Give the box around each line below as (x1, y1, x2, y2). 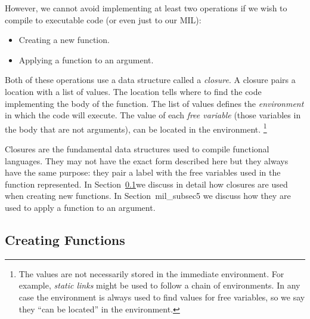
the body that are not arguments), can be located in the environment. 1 (5, 121, 267, 135)
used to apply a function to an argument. (5, 201, 156, 213)
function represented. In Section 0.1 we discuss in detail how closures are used (5, 177, 288, 190)
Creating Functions (5, 230, 125, 249)
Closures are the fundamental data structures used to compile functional (5, 143, 269, 155)
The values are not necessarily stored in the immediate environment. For (18, 267, 284, 280)
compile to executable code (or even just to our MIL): (5, 13, 201, 26)
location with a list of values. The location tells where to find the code (5, 85, 262, 97)
